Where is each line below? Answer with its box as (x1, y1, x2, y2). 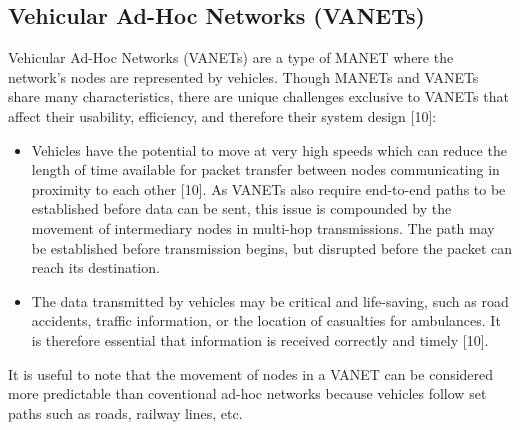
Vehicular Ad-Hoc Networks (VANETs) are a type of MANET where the (8, 47, 454, 68)
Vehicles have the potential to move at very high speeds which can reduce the (31, 139, 507, 160)
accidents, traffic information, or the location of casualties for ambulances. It (31, 310, 501, 331)
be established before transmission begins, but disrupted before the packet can (31, 237, 513, 258)
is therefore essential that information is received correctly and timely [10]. (31, 329, 489, 350)
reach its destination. (31, 257, 160, 278)
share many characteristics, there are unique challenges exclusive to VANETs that (8, 86, 509, 107)
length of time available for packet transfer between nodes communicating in (31, 159, 500, 180)
